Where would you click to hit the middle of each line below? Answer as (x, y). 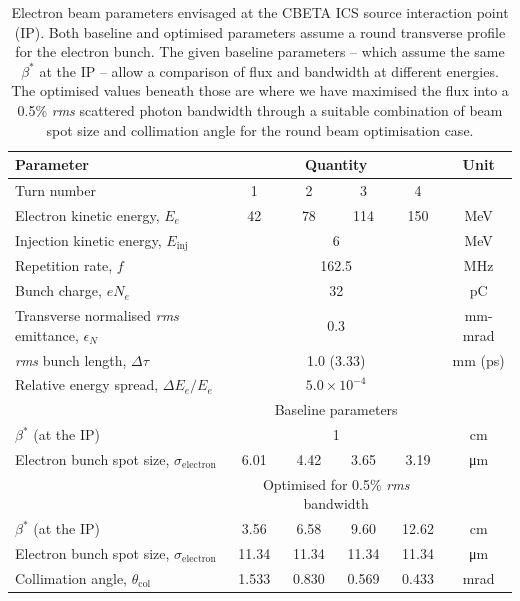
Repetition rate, (64, 265)
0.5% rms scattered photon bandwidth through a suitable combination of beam (260, 109)
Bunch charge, (58, 290)
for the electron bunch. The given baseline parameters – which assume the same (260, 51)
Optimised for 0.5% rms (336, 483)
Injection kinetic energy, (88, 239)
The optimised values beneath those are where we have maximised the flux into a (260, 90)
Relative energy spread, (87, 384)
